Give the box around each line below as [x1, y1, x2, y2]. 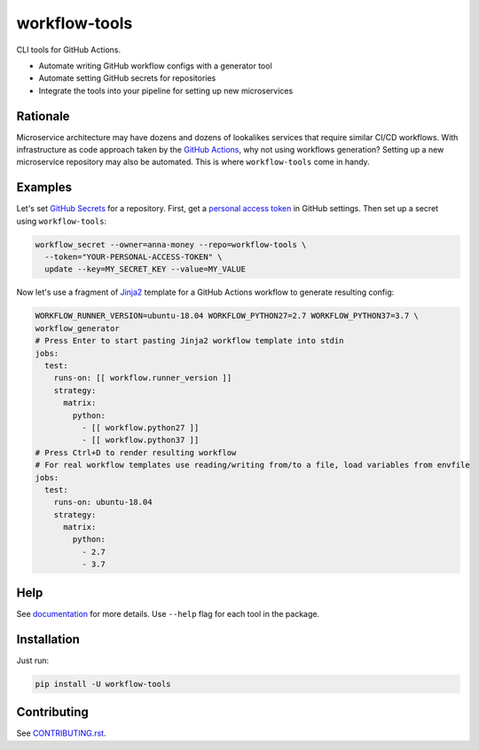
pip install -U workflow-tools [35, 679, 172, 689]
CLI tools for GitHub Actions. [16, 44, 122, 55]
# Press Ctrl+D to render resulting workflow [35, 447, 237, 457]
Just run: [16, 655, 50, 666]
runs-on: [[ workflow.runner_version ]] [53, 373, 232, 383]
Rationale [16, 108, 70, 123]
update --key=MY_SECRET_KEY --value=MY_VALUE [44, 264, 246, 274]
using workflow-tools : [16, 216, 106, 226]
